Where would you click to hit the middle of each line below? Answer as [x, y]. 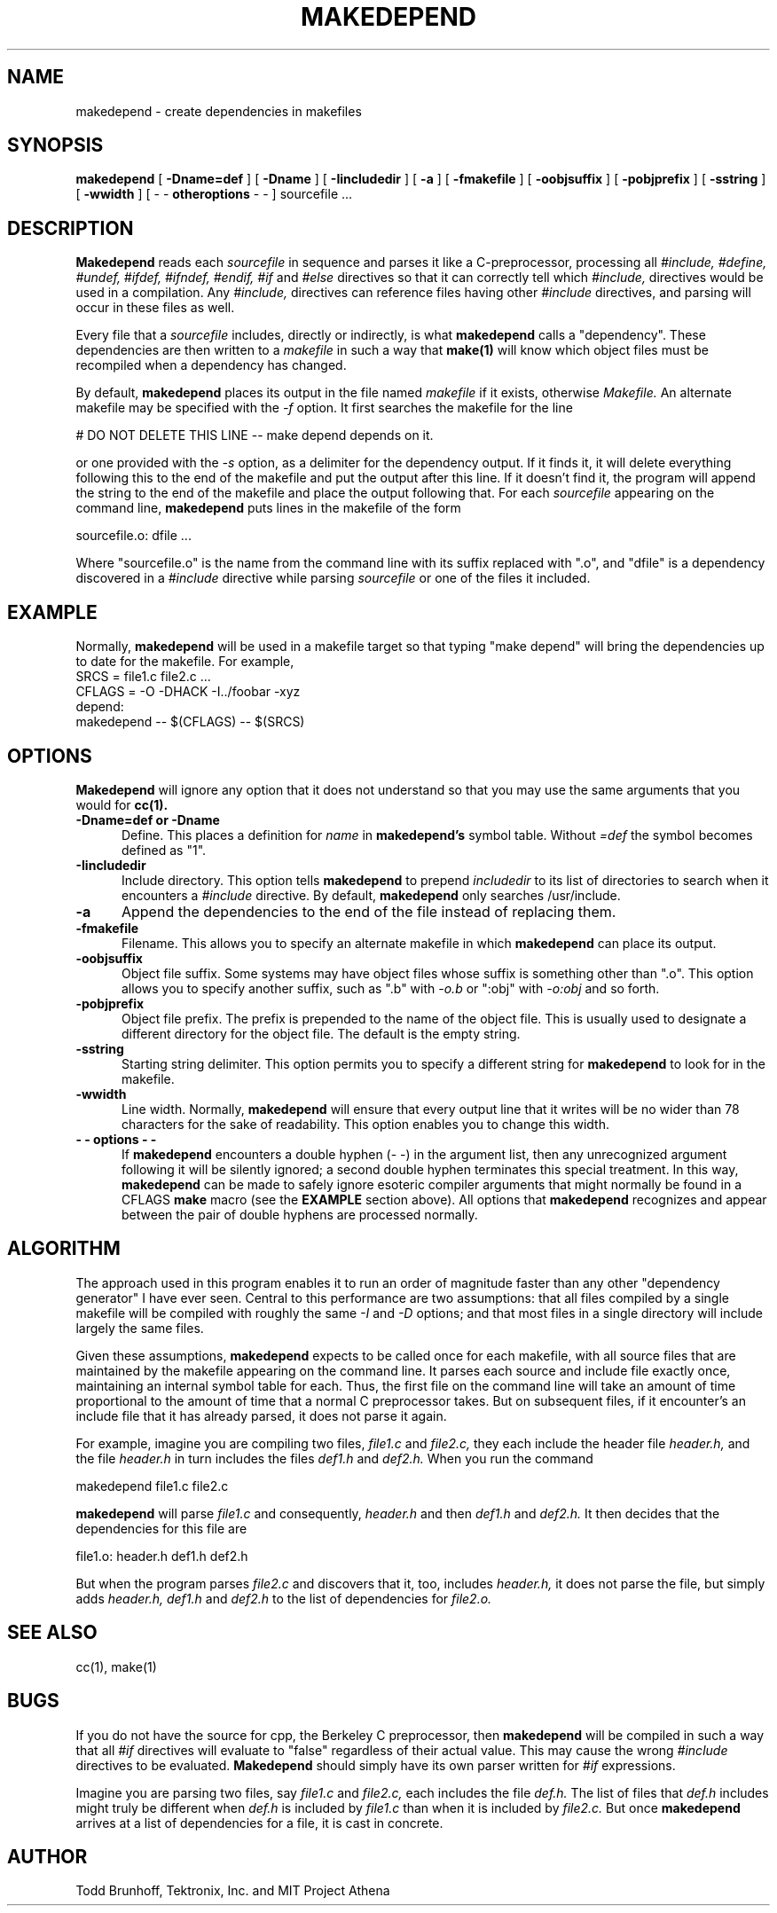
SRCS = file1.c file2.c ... [143, 677]
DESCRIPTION [71, 228]
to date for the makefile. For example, [185, 662]
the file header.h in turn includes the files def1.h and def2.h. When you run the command [334, 1458]
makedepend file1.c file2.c [152, 1486]
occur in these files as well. [155, 308]
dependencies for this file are [161, 1528]
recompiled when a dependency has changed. [211, 365]
